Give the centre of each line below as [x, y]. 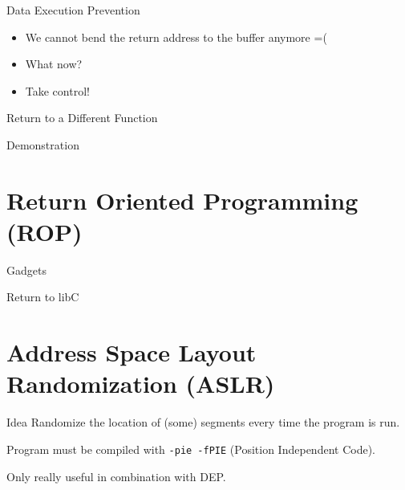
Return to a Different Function [82, 118]
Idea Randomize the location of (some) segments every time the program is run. [203, 422]
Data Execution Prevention [73, 10]
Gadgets [26, 269]
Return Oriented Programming [182, 200]
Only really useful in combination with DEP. [116, 476]
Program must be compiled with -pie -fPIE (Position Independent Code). [191, 449]
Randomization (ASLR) [141, 384]
